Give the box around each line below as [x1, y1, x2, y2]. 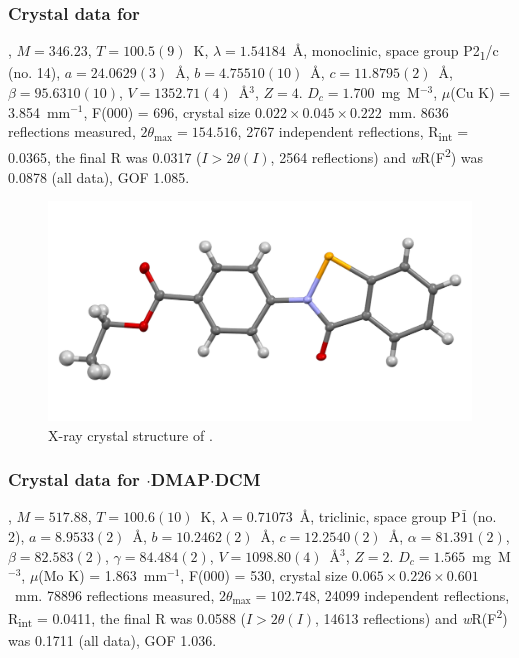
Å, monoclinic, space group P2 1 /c [292, 40, 499, 64]
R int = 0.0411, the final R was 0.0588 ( [8, 607, 247, 631]
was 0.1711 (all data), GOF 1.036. [8, 630, 217, 651]
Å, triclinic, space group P [299, 506, 461, 527]
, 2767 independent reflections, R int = [237, 121, 469, 144]
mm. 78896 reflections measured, [14, 584, 215, 605]
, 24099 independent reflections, [316, 584, 510, 605]
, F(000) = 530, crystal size [180, 565, 348, 586]
